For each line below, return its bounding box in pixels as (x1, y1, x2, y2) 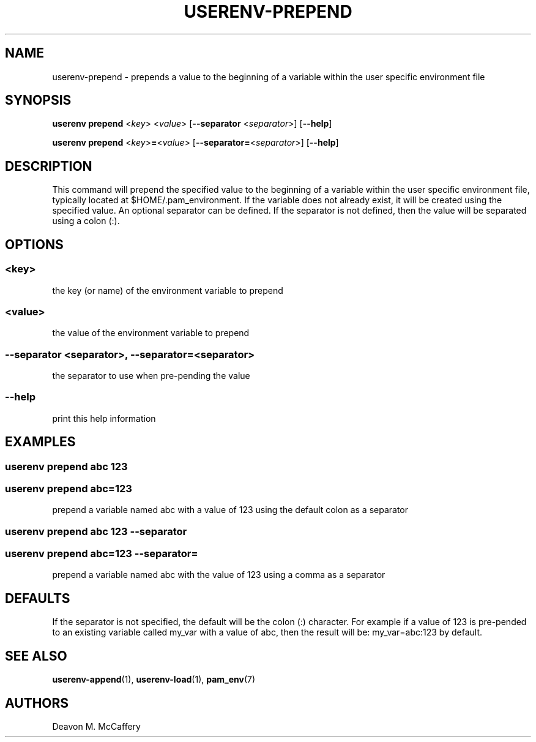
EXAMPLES (5, 434, 76, 450)
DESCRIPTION (5, 158, 92, 174)
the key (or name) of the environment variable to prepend (52, 285, 283, 296)
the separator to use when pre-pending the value (52, 370, 250, 381)
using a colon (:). (52, 215, 120, 227)
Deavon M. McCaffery (52, 721, 141, 732)
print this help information (52, 413, 156, 424)
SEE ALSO (5, 648, 67, 664)
